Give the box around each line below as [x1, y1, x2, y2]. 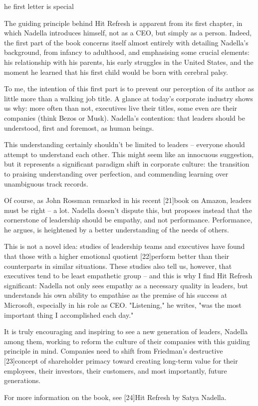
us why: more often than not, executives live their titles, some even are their [4, 103, 238, 113]
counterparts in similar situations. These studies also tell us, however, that [4, 260, 232, 271]
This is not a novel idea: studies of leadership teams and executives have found [4, 241, 245, 251]
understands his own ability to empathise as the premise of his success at [4, 290, 228, 300]
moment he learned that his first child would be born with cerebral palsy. [4, 66, 228, 77]
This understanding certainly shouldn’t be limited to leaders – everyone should [4, 139, 245, 150]
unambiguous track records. [4, 178, 88, 189]
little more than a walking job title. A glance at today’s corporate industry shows [4, 93, 254, 103]
